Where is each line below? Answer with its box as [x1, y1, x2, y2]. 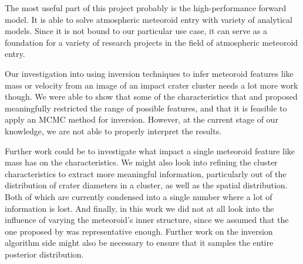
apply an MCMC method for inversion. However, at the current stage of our [5, 113, 278, 126]
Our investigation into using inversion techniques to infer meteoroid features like [5, 67, 294, 79]
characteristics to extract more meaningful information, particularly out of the [5, 167, 287, 180]
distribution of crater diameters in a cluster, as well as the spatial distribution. [5, 179, 288, 191]
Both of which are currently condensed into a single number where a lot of [5, 190, 272, 202]
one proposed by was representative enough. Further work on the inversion [5, 225, 273, 237]
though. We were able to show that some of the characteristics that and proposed [5, 90, 298, 103]
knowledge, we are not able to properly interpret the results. [5, 124, 222, 137]
